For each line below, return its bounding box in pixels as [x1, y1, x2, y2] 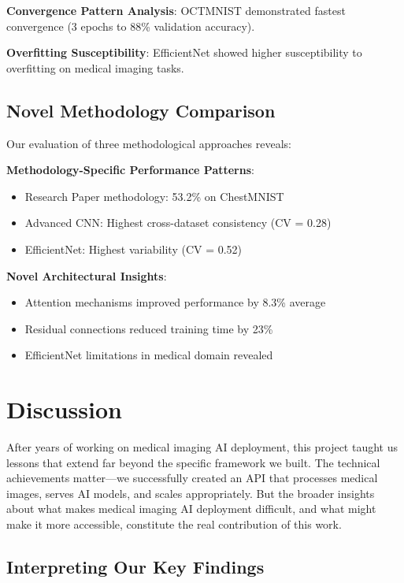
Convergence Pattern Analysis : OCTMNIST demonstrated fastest [6, 2, 346, 18]
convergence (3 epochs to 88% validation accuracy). [6, 17, 255, 34]
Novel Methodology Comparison [6, 98, 276, 122]
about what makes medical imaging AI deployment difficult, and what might [6, 500, 376, 517]
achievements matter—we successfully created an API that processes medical [6, 470, 378, 486]
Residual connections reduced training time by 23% [24, 320, 273, 336]
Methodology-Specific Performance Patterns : [6, 162, 254, 178]
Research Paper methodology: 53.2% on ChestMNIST [24, 188, 284, 204]
